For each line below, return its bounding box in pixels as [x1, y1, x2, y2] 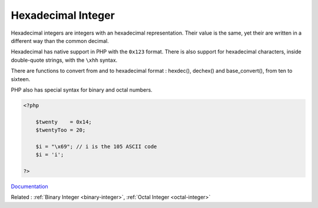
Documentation [11, 183, 48, 190]
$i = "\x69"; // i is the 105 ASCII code [35, 143, 157, 150]
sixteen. [11, 75, 31, 82]
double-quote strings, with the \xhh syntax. [11, 56, 118, 63]
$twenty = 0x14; [35, 118, 92, 125]
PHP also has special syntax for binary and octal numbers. [11, 86, 153, 93]
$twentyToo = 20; [35, 127, 86, 133]
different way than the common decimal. [11, 37, 109, 44]
